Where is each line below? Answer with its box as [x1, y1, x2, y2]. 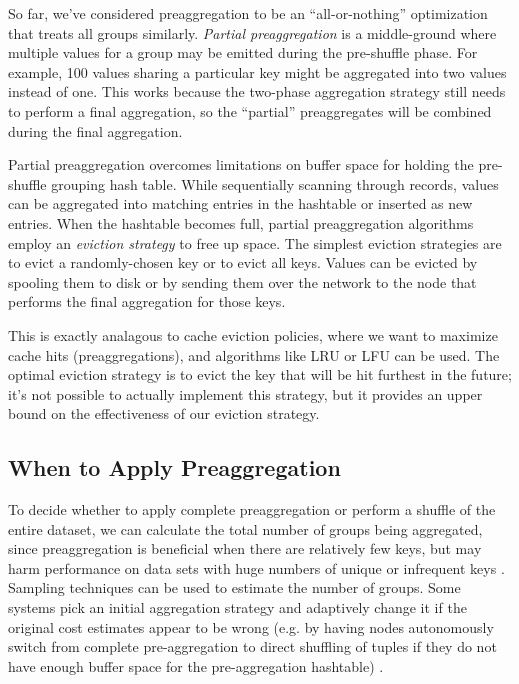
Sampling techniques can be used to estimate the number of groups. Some [8, 577, 461, 598]
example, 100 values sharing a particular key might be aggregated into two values [8, 61, 507, 82]
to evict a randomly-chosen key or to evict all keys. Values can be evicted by [8, 252, 478, 273]
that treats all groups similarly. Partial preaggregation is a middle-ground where [8, 22, 497, 43]
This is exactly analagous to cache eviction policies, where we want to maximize [8, 324, 498, 345]
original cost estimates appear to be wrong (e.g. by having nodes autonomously [8, 616, 494, 637]
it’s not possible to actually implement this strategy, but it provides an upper [8, 383, 483, 404]
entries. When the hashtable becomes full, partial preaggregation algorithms [8, 212, 474, 233]
